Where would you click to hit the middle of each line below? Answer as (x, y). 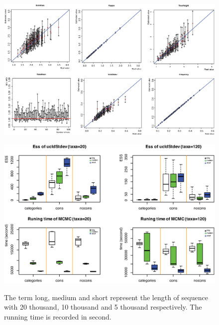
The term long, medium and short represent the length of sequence (106, 297)
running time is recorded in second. (58, 317)
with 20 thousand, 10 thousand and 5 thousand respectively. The (103, 307)
